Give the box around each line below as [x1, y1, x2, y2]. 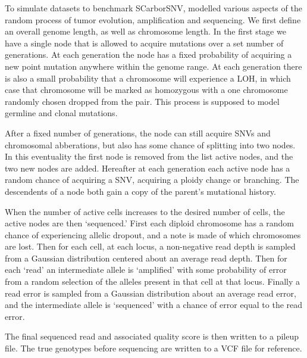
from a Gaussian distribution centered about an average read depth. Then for [5, 251, 287, 264]
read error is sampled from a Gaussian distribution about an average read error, [5, 287, 296, 299]
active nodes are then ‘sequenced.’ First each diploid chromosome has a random [5, 217, 295, 229]
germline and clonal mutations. [5, 107, 118, 119]
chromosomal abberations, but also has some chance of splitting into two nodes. [5, 138, 296, 151]
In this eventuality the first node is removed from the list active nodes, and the [5, 150, 293, 163]
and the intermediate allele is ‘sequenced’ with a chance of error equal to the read [5, 298, 303, 311]
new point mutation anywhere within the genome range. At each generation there [5, 60, 302, 72]
